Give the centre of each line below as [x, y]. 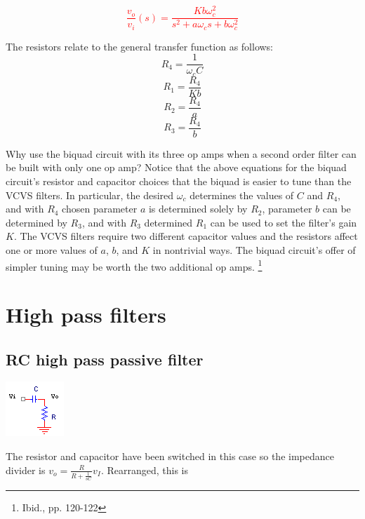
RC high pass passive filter [105, 359]
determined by [36, 222]
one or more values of [52, 250]
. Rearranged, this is [144, 470]
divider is [26, 470]
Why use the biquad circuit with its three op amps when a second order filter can [181, 153]
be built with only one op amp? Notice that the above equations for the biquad [176, 167]
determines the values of [242, 195]
